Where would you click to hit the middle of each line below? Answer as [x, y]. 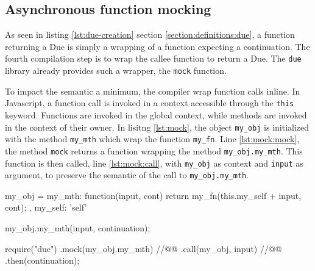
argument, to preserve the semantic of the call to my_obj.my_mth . [127, 175]
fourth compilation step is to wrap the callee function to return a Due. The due [153, 58]
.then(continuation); [42, 260]
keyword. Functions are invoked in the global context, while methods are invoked [156, 114]
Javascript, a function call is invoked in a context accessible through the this [150, 103]
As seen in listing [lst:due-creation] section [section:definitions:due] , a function [150, 34]
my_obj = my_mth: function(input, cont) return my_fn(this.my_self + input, [153, 195]
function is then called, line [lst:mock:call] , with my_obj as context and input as [154, 163]
